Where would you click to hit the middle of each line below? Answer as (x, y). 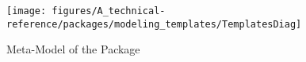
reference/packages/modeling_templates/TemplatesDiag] (154, 24)
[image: (27, 11)
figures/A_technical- (109, 11)
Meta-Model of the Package (73, 49)
